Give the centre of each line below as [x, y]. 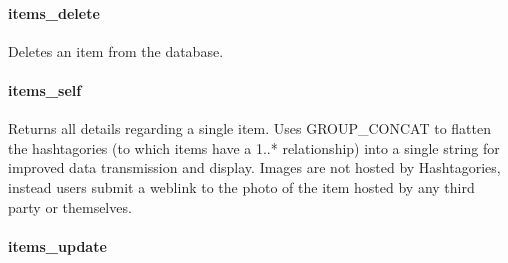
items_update [57, 245]
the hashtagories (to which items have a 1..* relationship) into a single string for [254, 147]
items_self [45, 89]
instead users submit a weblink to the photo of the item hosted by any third [241, 186]
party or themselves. [70, 206]
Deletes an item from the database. [116, 50]
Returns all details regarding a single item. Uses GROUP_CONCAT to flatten [249, 128]
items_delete [54, 12]
